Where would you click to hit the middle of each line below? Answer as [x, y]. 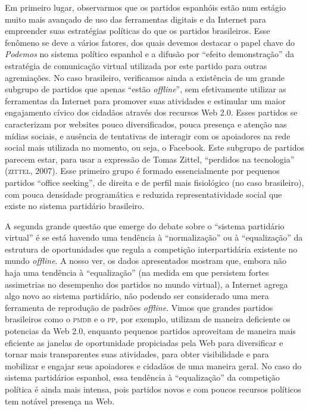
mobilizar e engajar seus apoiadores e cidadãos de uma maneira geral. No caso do [153, 365]
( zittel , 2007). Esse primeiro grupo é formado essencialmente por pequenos [142, 171]
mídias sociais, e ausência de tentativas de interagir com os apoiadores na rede [148, 136]
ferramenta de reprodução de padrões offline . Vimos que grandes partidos [139, 307]
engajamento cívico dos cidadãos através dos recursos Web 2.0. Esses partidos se [151, 112]
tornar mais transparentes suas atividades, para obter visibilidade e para [137, 354]
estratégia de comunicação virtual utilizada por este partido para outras [136, 65]
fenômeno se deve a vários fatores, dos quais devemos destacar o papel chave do [150, 42]
